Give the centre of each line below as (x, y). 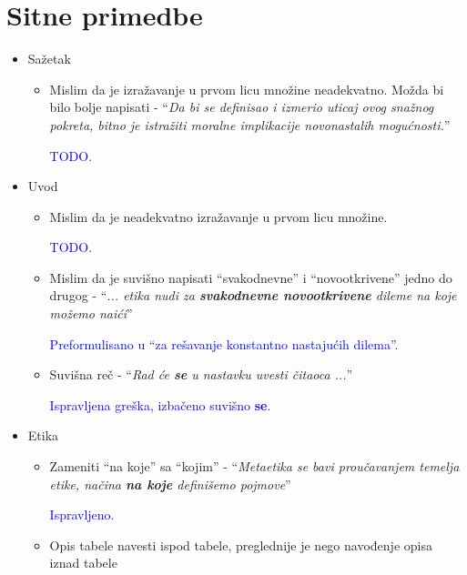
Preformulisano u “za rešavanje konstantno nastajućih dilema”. (224, 343)
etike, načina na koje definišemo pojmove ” (170, 484)
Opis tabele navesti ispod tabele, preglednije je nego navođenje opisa (241, 545)
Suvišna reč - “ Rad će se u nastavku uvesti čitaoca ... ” (201, 374)
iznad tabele (83, 563)
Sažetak (49, 59)
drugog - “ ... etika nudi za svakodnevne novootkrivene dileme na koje (253, 295)
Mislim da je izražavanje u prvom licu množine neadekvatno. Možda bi (247, 89)
